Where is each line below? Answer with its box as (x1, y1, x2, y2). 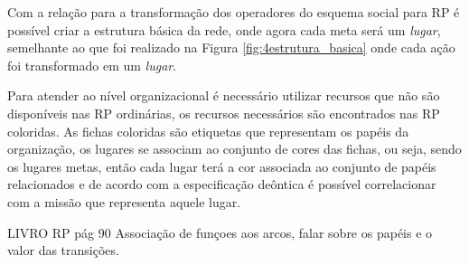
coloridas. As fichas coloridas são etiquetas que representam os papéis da (7, 121, 409, 140)
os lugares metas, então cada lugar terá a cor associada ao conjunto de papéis (7, 156, 436, 175)
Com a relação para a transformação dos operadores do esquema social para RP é (7, 3, 460, 21)
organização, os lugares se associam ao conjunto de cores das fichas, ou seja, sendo (7, 139, 462, 158)
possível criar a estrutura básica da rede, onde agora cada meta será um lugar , (7, 20, 441, 39)
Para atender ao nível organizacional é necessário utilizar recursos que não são (7, 86, 440, 105)
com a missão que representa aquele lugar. (7, 192, 241, 211)
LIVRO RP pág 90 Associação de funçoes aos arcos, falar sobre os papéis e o (7, 222, 433, 241)
